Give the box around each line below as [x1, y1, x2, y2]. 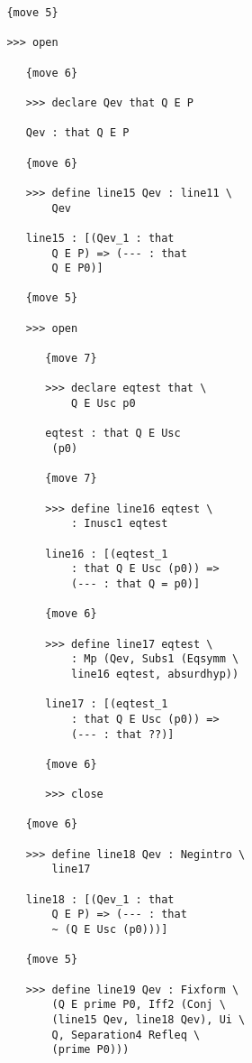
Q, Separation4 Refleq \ [51, 1028, 201, 1041]
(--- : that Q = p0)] [70, 577, 201, 590]
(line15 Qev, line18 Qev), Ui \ [51, 1012, 246, 1026]
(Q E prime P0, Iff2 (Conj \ [51, 998, 226, 1012]
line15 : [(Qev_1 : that [25, 231, 175, 245]
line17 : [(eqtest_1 [45, 698, 168, 711]
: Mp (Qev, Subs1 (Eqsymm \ [70, 652, 239, 666]
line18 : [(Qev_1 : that [25, 892, 175, 906]
